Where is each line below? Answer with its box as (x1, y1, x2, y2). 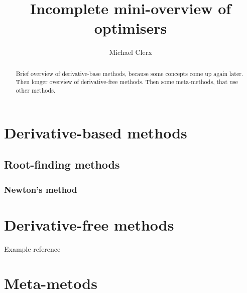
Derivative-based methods (4, 122, 187, 142)
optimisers (94, 18, 167, 38)
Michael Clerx (109, 47, 152, 57)
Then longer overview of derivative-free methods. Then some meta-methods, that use (16, 78, 238, 86)
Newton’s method (4, 183, 77, 195)
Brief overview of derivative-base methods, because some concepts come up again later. (16, 69, 243, 78)
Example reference (4, 243, 61, 254)
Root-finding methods (4, 157, 120, 172)
